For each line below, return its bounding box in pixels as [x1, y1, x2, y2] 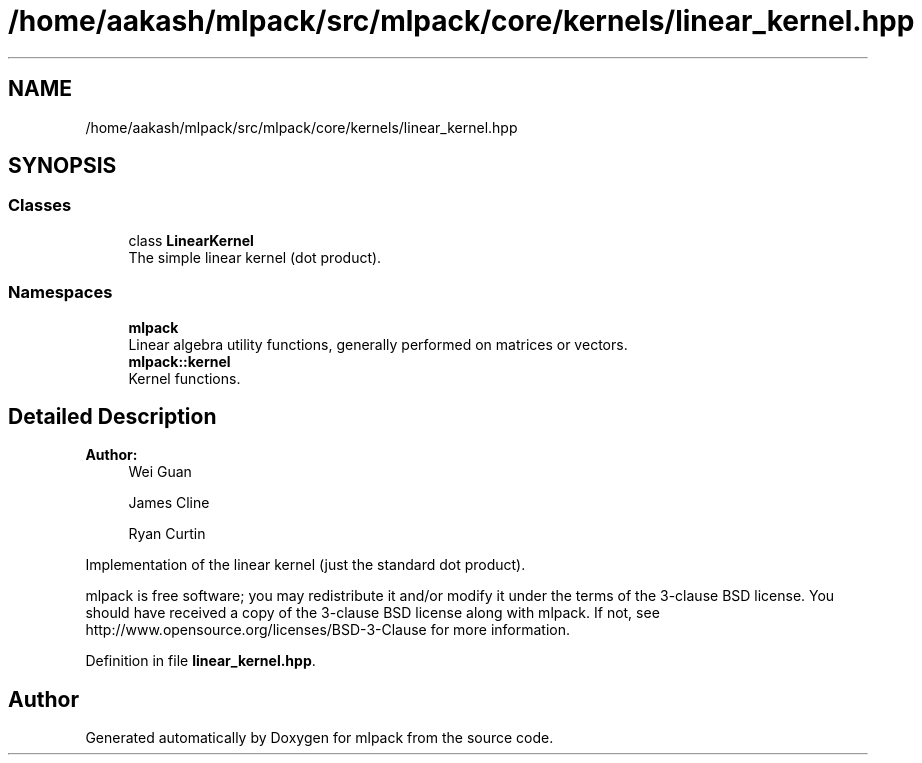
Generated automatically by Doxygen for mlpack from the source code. [85, 729, 554, 747]
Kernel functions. [128, 369, 241, 387]
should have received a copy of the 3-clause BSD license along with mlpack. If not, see [85, 604, 660, 622]
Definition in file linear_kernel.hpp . [85, 652, 316, 670]
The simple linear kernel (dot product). [128, 248, 382, 266]
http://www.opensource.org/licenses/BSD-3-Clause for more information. [85, 621, 570, 639]
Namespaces [8, 282, 113, 303]
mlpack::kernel [128, 352, 231, 370]
